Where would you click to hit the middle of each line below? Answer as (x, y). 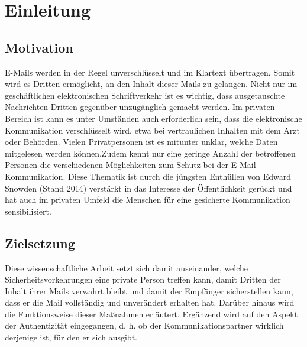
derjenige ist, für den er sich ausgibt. (71, 337)
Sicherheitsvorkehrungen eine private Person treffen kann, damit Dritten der (143, 279)
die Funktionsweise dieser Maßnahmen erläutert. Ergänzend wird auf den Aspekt (151, 314)
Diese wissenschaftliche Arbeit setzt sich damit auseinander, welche (127, 267)
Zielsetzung (40, 243)
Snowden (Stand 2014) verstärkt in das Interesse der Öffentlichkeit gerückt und (148, 188)
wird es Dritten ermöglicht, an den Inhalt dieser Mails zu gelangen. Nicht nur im (151, 84)
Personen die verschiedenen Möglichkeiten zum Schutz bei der (117, 165)
